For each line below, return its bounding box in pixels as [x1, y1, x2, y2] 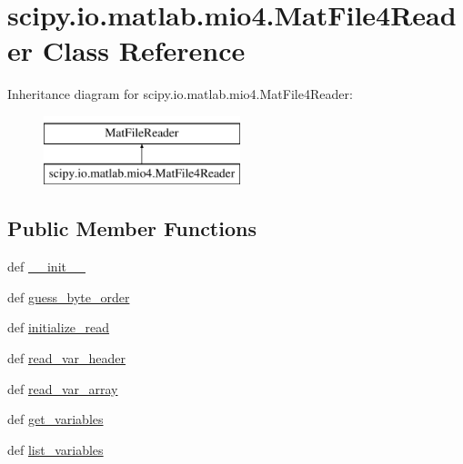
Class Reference [42, 32, 246, 69]
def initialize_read [7, 318, 110, 337]
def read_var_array [7, 379, 118, 398]
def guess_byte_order [7, 287, 130, 306]
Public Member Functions [7, 214, 257, 242]
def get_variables [7, 410, 104, 429]
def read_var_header [7, 349, 126, 368]
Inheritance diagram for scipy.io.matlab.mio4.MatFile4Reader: [7, 84, 353, 104]
